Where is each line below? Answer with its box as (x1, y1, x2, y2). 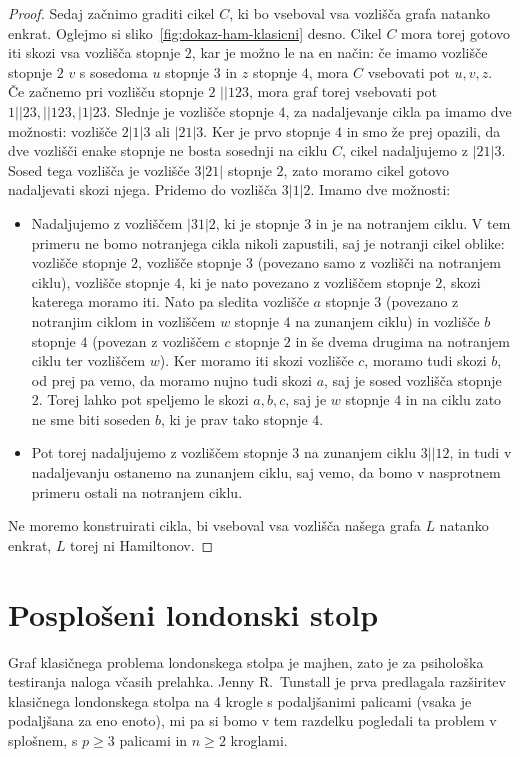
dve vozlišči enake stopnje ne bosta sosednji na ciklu (8, 140, 328, 161)
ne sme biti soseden (31, 408, 151, 429)
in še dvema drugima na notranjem (295, 330, 510, 351)
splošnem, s (8, 729, 78, 750)
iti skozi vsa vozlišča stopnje (8, 42, 181, 63)
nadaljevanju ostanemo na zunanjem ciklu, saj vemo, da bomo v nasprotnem (31, 462, 501, 483)
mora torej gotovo (401, 22, 511, 43)
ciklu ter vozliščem (31, 350, 146, 371)
